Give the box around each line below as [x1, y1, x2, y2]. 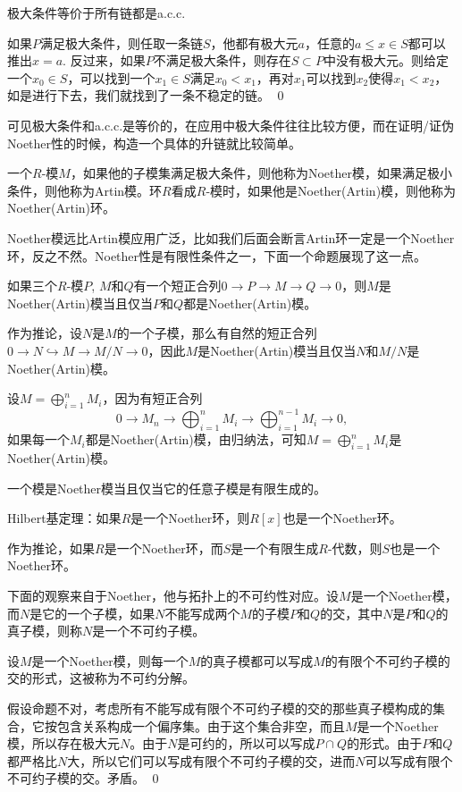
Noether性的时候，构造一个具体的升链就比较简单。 [7, 133, 302, 152]
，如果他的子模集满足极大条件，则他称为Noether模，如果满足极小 [70, 164, 452, 182]
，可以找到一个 [67, 68, 155, 87]
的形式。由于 [347, 734, 423, 753]
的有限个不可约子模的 [324, 651, 450, 670]
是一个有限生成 [231, 538, 319, 557]
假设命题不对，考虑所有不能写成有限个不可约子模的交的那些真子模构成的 [7, 698, 433, 717]
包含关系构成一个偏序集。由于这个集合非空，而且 [56, 716, 345, 735]
